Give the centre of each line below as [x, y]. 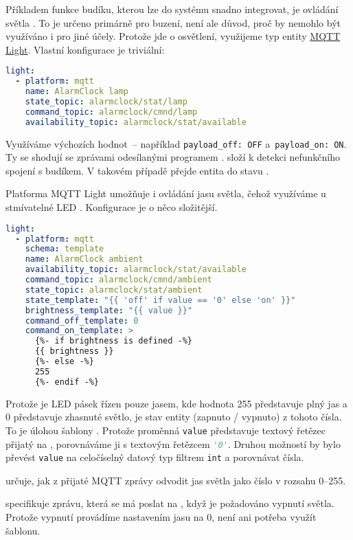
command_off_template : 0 [82, 320]
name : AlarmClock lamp [77, 92]
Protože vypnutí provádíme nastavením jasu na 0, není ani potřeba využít [161, 517]
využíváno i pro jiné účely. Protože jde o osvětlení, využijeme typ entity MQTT [173, 36]
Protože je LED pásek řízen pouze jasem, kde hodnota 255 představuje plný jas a [176, 403]
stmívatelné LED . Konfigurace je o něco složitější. [112, 207]
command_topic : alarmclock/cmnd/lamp [111, 112]
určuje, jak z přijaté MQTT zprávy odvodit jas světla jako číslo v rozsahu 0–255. [176, 480]
